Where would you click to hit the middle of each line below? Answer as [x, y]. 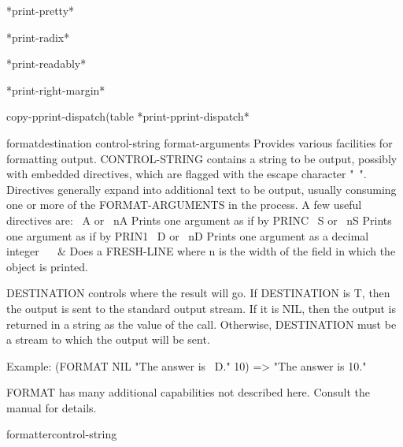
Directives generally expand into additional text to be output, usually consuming [201, 189]
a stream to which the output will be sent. [108, 339]
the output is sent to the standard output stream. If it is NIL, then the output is [201, 308]
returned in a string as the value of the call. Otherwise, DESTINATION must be [201, 324]
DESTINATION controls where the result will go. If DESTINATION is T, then [198, 293]
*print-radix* [38, 37]
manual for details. [52, 407]
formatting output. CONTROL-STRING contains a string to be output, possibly [202, 158]
